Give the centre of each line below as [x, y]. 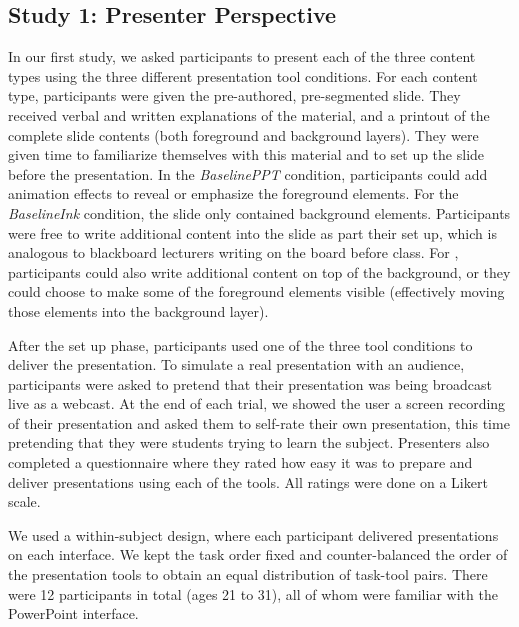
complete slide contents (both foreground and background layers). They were [243, 134]
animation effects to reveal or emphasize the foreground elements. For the [233, 193]
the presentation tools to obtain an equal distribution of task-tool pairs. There [248, 574]
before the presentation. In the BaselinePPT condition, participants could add [248, 173]
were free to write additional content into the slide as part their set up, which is [252, 232]
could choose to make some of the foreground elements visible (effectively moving [256, 291]
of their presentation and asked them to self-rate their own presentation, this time [259, 422]
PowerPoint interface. [73, 613]
